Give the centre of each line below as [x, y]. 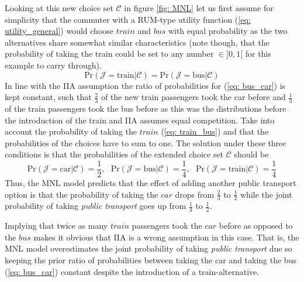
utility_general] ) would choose [59, 31]
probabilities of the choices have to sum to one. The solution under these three [146, 142]
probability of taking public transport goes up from [96, 206]
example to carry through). [53, 65]
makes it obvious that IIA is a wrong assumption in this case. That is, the [166, 237]
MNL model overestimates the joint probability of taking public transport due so [148, 248]
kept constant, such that [48, 97]
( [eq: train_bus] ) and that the [215, 131]
